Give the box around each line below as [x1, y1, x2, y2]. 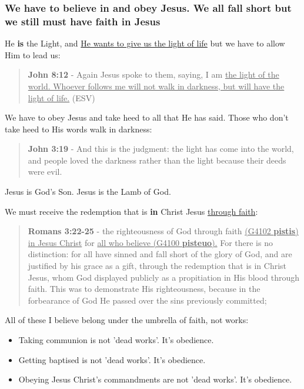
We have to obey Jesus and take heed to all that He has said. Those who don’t [5, 111, 289, 124]
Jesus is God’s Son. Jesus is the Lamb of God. [5, 185, 171, 198]
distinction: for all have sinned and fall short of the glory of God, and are [28, 248, 292, 260]
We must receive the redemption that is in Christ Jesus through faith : [5, 205, 258, 217]
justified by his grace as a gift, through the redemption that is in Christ [28, 260, 287, 272]
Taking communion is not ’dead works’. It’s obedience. [18, 334, 214, 346]
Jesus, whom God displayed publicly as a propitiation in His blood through [28, 271, 300, 283]
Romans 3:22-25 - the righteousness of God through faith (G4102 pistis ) [28, 225, 299, 237]
